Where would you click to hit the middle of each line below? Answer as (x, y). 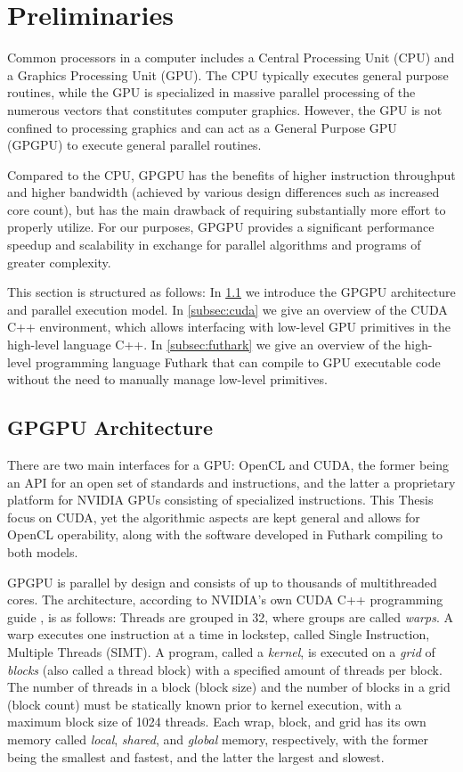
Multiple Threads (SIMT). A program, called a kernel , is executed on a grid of (221, 651)
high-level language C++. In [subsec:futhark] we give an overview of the (204, 345)
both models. (43, 551)
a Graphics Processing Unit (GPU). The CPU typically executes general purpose (228, 74)
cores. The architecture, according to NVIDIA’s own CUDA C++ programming (225, 600)
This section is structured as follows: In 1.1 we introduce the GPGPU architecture (231, 292)
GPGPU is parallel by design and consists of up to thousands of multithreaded (222, 582)
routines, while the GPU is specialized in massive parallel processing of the (211, 92)
